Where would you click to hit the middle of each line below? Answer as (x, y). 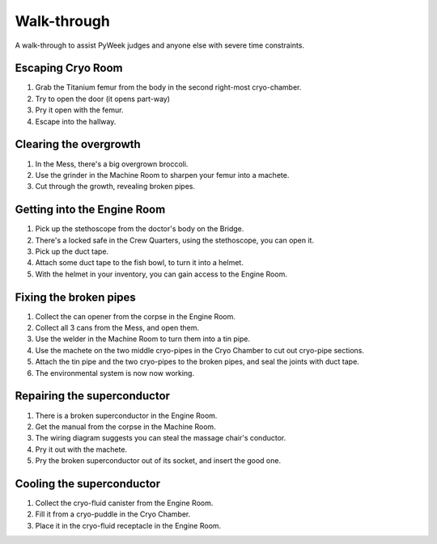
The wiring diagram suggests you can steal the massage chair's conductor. (161, 438)
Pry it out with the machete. (81, 449)
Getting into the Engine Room (90, 210)
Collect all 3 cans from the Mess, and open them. (117, 328)
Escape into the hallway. (76, 121)
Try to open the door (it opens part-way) (102, 99)
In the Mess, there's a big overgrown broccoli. (112, 164)
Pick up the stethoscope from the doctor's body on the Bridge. (140, 229)
